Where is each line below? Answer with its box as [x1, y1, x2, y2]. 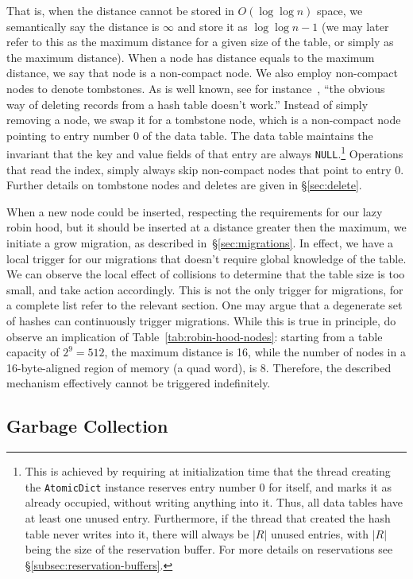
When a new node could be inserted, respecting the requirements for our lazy [6, 203, 383, 220]
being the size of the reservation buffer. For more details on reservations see [25, 541, 393, 558]
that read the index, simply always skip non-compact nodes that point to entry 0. [6, 161, 404, 177]
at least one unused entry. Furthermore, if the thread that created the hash [25, 510, 391, 527]
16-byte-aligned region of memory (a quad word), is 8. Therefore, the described [6, 359, 392, 375]
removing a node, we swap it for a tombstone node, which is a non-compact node [6, 111, 401, 128]
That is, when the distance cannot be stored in [6, 2, 234, 18]
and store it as [177, 17, 248, 34]
